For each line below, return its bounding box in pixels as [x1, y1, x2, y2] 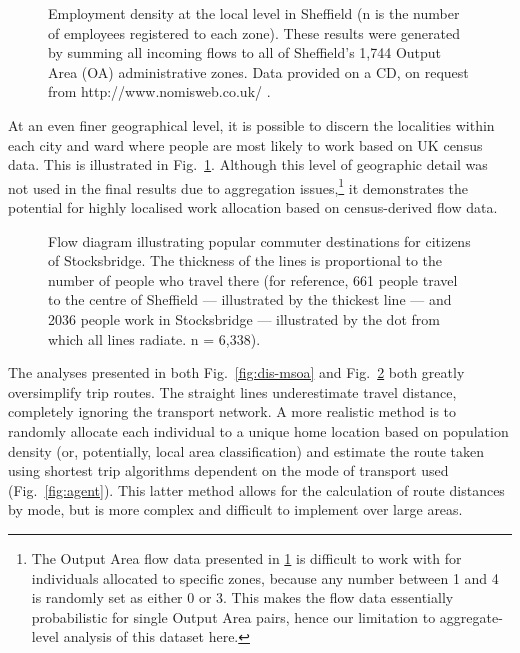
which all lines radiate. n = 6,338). [48, 328, 261, 349]
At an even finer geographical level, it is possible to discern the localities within [8, 114, 495, 135]
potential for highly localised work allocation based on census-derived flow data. [8, 197, 498, 217]
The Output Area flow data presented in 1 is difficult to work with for [31, 547, 462, 568]
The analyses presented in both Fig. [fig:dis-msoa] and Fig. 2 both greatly [8, 362, 465, 383]
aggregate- [439, 606, 503, 627]
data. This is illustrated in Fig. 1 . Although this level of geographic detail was [8, 154, 488, 175]
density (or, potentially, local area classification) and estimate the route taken [8, 440, 485, 461]
